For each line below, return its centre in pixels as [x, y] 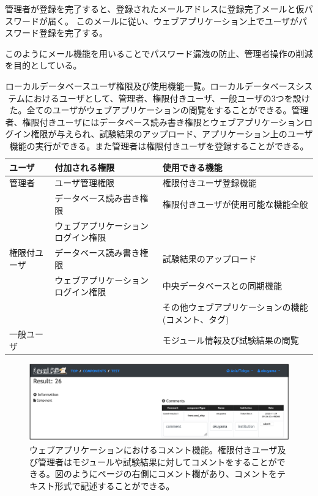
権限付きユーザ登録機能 [209, 183]
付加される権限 [85, 167]
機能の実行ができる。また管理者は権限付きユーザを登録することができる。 [159, 145]
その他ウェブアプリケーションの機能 [235, 306]
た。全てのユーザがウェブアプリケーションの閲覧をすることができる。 [150, 110]
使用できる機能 [192, 167]
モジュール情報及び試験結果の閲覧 [231, 340]
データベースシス [279, 85]
